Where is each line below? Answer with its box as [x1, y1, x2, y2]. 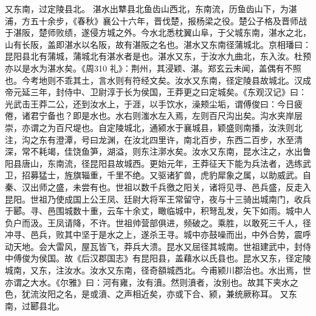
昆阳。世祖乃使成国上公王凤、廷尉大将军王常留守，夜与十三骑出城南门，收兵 [5, 192, 311, 205]
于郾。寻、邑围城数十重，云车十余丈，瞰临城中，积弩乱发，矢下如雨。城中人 [5, 204, 311, 217]
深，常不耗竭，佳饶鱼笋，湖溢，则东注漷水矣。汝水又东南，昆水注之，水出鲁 [5, 145, 311, 158]
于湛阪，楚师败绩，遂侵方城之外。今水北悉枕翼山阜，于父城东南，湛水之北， [5, 26, 311, 39]
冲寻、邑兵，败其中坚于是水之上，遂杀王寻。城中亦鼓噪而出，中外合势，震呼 [5, 228, 311, 241]
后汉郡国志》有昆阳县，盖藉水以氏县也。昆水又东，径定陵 [81, 252, 311, 264]
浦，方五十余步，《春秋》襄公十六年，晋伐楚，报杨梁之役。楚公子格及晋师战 [5, 14, 307, 27]
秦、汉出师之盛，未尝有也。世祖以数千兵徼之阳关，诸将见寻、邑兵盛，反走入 [5, 180, 311, 193]
